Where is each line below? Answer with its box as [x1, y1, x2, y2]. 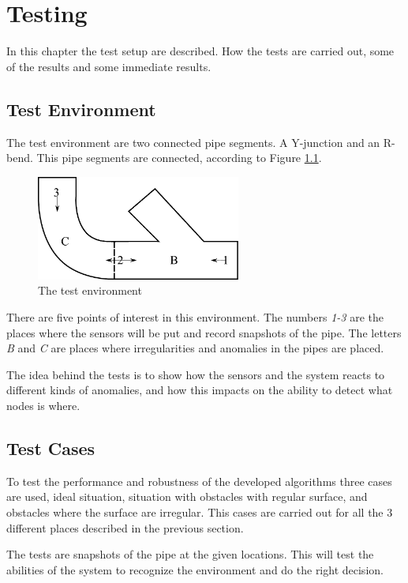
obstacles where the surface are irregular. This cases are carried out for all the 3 [6, 504, 393, 521]
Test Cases [6, 436, 95, 461]
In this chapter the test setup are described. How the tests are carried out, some [6, 43, 395, 59]
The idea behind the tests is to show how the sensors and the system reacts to [6, 366, 385, 382]
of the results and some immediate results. [6, 58, 211, 74]
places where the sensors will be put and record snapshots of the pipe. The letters [6, 324, 402, 340]
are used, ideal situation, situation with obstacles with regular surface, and [6, 488, 368, 505]
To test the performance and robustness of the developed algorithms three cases [6, 472, 392, 489]
